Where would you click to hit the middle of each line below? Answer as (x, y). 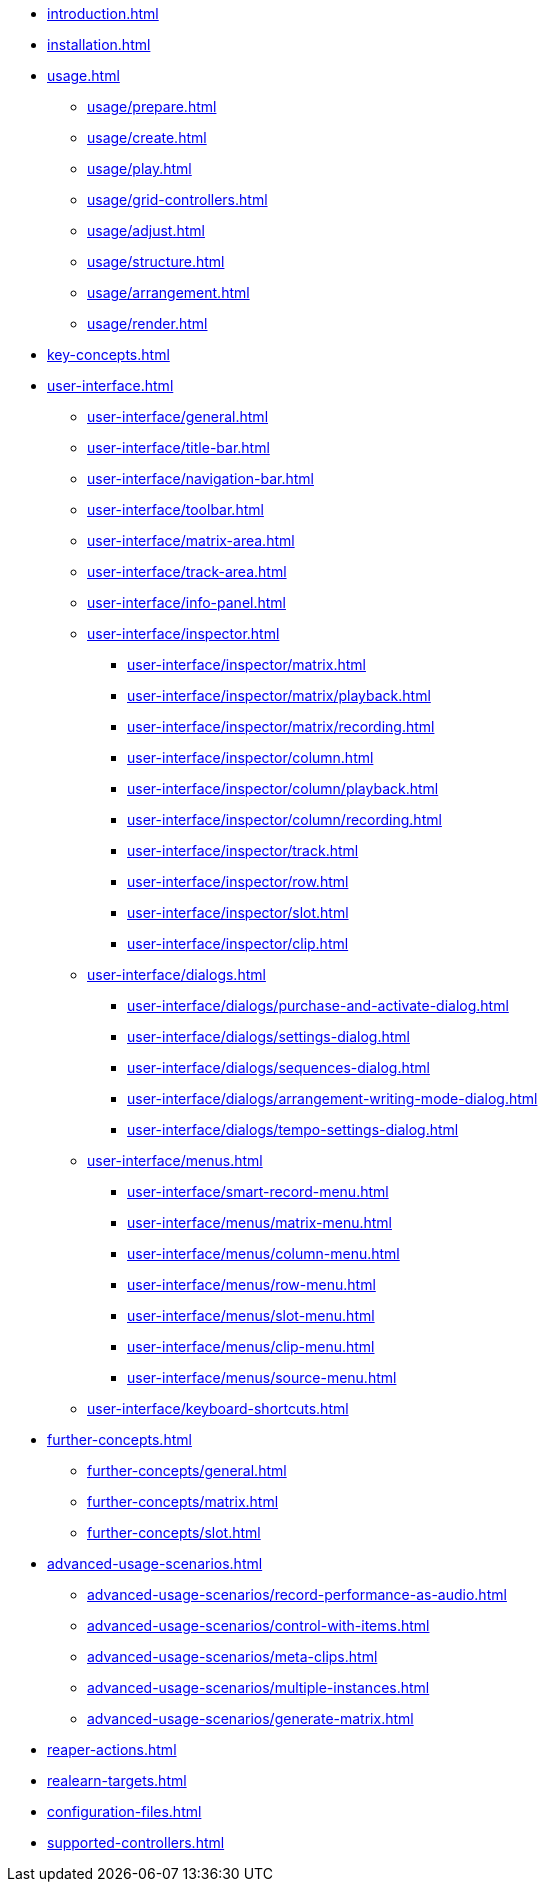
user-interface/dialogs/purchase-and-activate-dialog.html (318, 1005)
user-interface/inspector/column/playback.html (283, 788)
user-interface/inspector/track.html (243, 850)
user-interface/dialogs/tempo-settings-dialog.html (293, 1129)
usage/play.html (139, 168)
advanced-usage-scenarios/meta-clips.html (232, 1656)
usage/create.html (147, 137)
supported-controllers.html (136, 1842)
